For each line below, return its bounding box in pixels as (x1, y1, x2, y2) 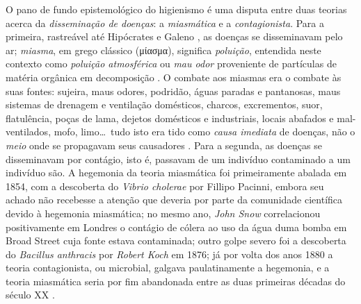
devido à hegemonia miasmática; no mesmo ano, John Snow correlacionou (6, 205, 321, 220)
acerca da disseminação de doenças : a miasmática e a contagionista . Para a (6, 15, 325, 30)
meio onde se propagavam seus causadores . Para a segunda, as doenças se (6, 137, 322, 152)
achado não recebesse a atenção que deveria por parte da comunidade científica (6, 192, 343, 207)
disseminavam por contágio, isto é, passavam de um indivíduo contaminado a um (6, 151, 351, 166)
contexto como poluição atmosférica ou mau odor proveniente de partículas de (6, 56, 337, 71)
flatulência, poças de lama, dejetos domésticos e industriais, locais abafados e (6, 110, 334, 125)
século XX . (6, 287, 55, 302)
